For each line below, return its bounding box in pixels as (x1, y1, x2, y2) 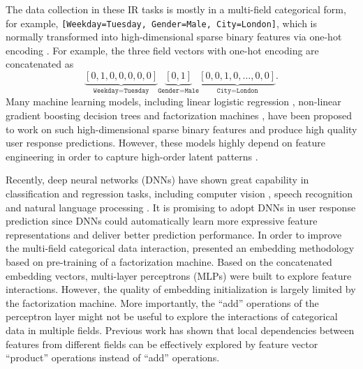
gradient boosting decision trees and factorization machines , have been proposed (6, 108, 353, 123)
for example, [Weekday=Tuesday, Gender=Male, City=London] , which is (6, 15, 318, 30)
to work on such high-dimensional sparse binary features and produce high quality (6, 121, 357, 136)
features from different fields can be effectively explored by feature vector (6, 336, 318, 351)
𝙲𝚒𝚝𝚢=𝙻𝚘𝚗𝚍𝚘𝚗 (216, 86, 258, 94)
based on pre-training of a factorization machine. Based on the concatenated (6, 255, 332, 269)
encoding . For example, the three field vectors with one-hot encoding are (6, 43, 319, 57)
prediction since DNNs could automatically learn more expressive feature (6, 213, 318, 228)
